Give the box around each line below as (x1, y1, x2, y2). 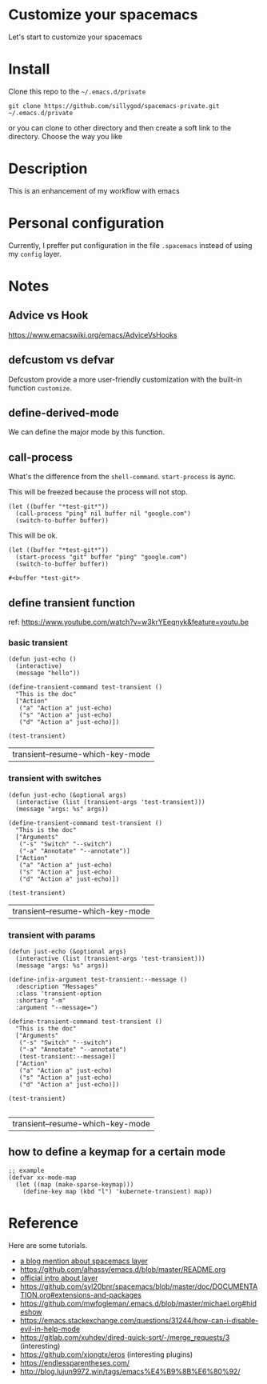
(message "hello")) (15, 670, 81, 678)
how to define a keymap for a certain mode (8, 1146, 226, 1159)
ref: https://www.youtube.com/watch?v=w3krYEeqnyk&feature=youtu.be (8, 618, 249, 626)
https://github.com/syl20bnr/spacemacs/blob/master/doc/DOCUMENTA (19, 1282, 258, 1291)
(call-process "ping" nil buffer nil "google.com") (15, 510, 192, 518)
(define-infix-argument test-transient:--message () (8, 975, 188, 983)
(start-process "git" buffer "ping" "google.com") (15, 554, 188, 562)
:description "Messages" (15, 982, 98, 990)
